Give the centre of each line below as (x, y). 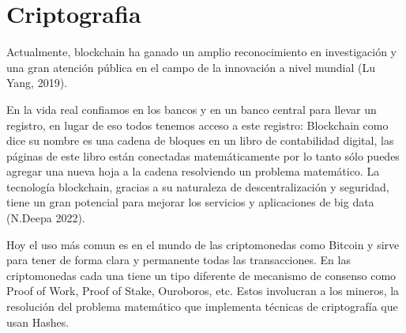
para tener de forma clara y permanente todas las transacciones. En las (179, 260)
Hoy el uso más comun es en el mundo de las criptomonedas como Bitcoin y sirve (203, 244)
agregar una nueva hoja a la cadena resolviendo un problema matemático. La (193, 171)
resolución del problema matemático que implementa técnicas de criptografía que (202, 307)
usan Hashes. (38, 322)
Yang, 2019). (37, 83)
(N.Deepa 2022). (46, 218)
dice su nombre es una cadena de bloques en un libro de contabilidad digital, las (200, 140)
